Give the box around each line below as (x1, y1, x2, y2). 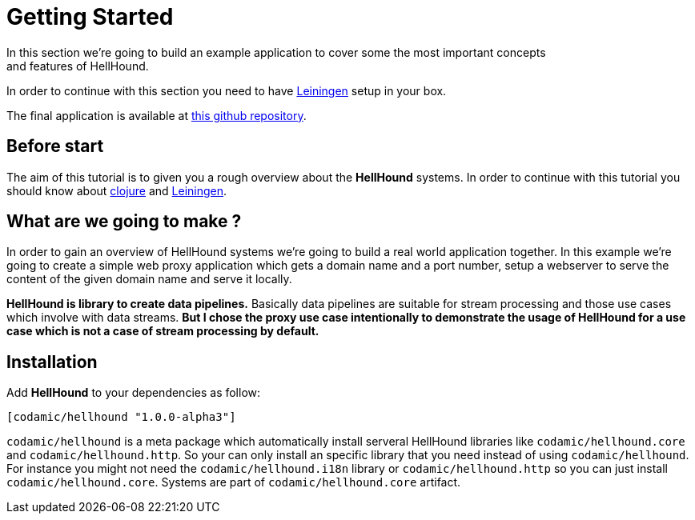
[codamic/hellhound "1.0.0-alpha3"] (6, 410, 236, 424)
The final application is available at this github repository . (6, 108, 307, 122)
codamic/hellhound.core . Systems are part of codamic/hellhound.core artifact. (6, 475, 461, 490)
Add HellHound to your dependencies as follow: (6, 386, 261, 400)
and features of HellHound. (6, 58, 149, 73)
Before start (6, 136, 104, 157)
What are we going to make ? (6, 211, 242, 232)
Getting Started (6, 3, 174, 30)
